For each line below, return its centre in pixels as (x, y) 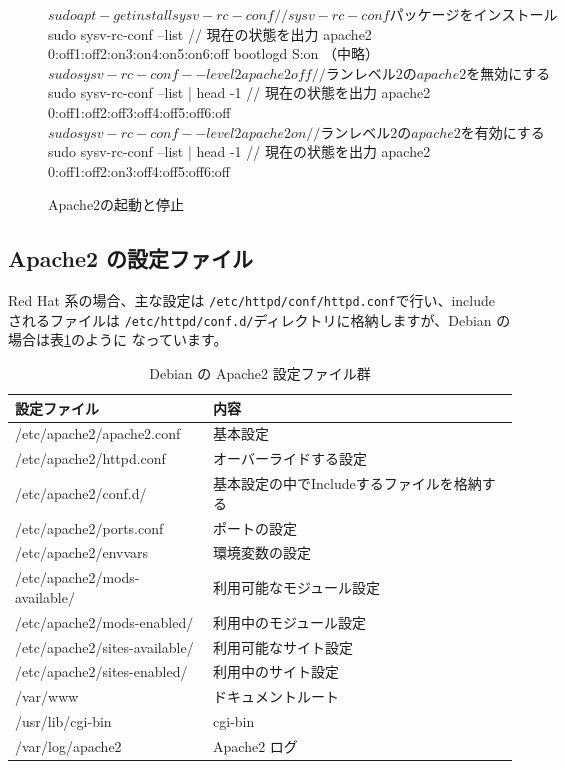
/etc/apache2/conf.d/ (81, 492)
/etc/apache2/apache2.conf (98, 433)
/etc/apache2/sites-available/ (104, 646)
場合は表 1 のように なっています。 (118, 339)
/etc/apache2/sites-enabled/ (101, 671)
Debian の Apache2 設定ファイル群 (260, 373)
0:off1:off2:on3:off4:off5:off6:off (139, 170)
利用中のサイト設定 (276, 671)
